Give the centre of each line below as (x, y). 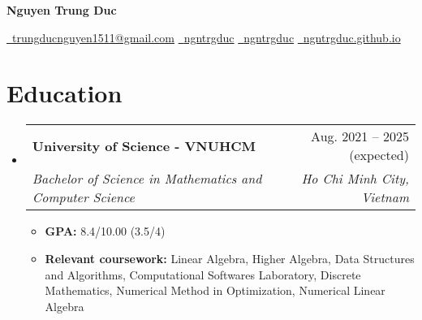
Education (65, 93)
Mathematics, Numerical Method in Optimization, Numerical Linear (215, 290)
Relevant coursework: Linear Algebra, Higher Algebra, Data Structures (230, 258)
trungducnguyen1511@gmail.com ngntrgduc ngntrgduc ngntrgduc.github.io (206, 37)
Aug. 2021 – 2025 (360, 136)
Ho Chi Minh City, (355, 179)
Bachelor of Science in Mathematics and (147, 179)
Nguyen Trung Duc (62, 10)
